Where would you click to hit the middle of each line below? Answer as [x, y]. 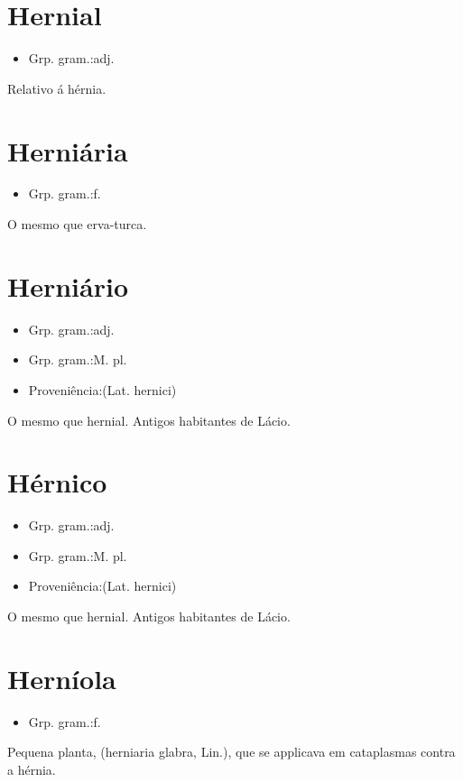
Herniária [68, 150]
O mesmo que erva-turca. [77, 224]
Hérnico [57, 482]
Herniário [68, 285]
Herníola [62, 678]
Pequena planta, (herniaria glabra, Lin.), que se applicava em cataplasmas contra [231, 752]
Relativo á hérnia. [57, 88]
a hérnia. [32, 769]
